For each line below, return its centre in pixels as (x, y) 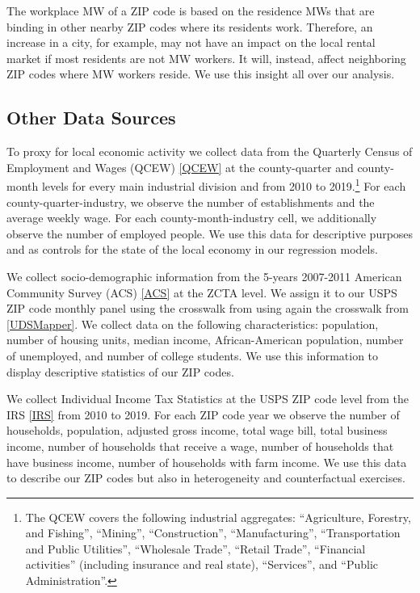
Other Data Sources (91, 118)
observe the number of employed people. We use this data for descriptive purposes (210, 233)
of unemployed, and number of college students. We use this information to (193, 355)
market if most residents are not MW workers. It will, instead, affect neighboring (206, 58)
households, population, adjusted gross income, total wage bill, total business (197, 430)
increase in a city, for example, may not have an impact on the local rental (191, 42)
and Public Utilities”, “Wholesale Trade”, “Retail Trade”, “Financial (195, 548)
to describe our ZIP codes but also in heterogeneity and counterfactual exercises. (206, 478)
